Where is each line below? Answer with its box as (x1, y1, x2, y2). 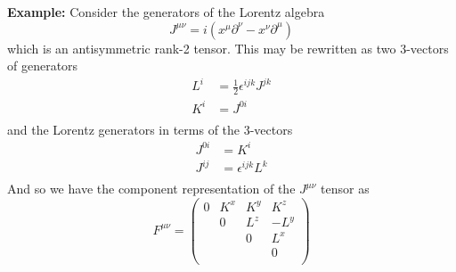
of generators (7, 56, 78, 75)
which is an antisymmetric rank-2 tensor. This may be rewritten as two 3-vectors (7, 38, 449, 57)
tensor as (321, 179, 370, 198)
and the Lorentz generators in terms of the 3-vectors (7, 120, 293, 138)
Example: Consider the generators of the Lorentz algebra (7, 3, 325, 21)
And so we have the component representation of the (7, 179, 296, 198)
